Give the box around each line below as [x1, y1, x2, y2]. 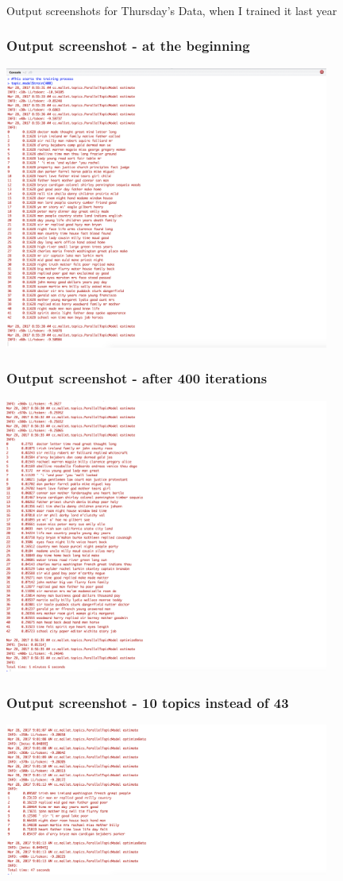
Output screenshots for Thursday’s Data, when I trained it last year [6, 2, 337, 18]
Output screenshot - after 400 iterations [6, 368, 268, 388]
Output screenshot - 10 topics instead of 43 [6, 692, 289, 712]
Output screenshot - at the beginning [6, 36, 250, 56]
